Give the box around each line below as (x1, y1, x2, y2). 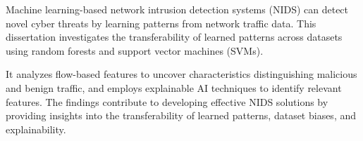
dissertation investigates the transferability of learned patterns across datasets (6, 29, 343, 44)
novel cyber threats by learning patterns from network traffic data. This (6, 15, 316, 30)
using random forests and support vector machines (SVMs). (6, 43, 264, 58)
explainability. (6, 121, 66, 136)
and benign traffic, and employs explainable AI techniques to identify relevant (6, 80, 342, 95)
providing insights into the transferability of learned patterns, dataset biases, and (6, 108, 357, 123)
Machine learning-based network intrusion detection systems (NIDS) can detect (6, 2, 349, 16)
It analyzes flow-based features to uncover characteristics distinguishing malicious (6, 67, 357, 81)
